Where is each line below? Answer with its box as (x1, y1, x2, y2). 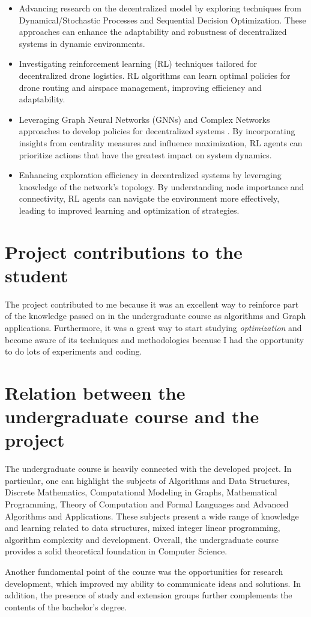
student (5, 262, 68, 287)
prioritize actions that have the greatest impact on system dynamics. (19, 148, 272, 161)
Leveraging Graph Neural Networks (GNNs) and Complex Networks (19, 113, 270, 125)
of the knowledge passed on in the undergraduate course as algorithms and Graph (5, 309, 306, 322)
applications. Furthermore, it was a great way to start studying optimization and (5, 321, 302, 333)
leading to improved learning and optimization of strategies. (19, 203, 240, 216)
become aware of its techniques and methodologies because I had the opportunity (5, 333, 304, 346)
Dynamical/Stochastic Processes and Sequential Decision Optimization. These (19, 13, 306, 26)
